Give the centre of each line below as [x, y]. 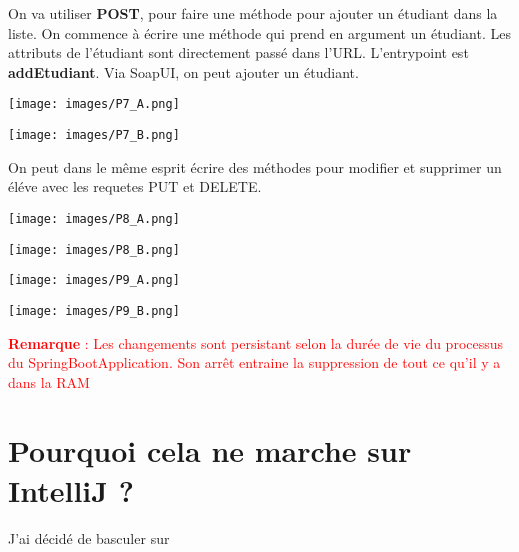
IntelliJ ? [71, 489]
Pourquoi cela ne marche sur [210, 450]
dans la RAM [49, 381]
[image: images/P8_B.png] [94, 249]
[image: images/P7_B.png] [94, 135]
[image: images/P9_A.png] [94, 280]
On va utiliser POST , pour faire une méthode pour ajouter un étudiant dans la [253, 13]
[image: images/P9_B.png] [94, 310]
